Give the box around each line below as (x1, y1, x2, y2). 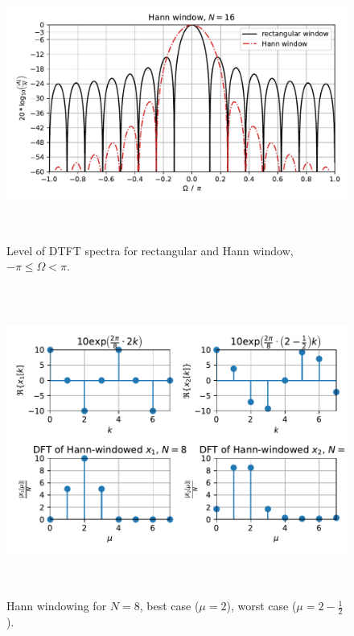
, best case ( (139, 597, 200, 614)
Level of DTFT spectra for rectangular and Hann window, (6, 242, 294, 258)
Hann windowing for (6, 597, 107, 614)
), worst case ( (226, 597, 297, 614)
